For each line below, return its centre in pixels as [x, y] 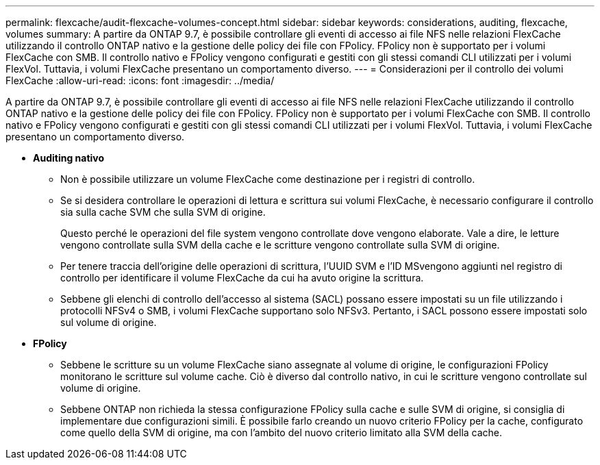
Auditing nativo [69, 158]
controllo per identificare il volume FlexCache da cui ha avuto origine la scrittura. [242, 278]
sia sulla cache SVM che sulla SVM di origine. [163, 212]
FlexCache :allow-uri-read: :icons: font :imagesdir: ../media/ [140, 80]
